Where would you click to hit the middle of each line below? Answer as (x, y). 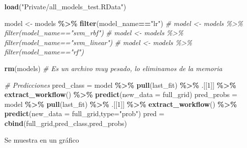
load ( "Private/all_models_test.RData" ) (65, 6)
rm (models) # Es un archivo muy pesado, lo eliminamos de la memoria (113, 68)
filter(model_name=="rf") (44, 52)
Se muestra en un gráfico (42, 139)
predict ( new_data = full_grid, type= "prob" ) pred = (84, 113)
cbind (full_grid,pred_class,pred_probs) (66, 123)
